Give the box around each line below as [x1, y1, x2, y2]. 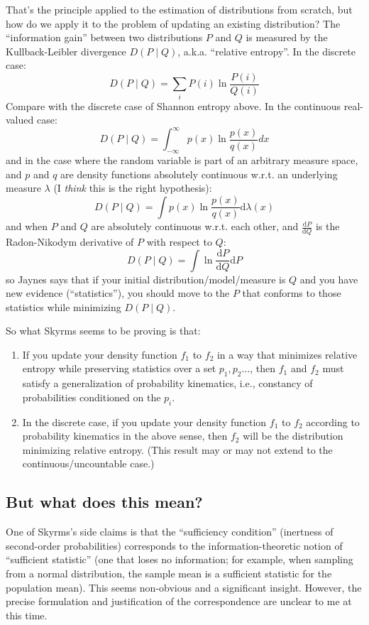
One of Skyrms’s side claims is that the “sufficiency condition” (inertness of [6, 524, 334, 539]
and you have [299, 271, 358, 286]
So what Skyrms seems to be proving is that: [6, 323, 201, 338]
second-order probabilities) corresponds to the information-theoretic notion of [6, 538, 343, 553]
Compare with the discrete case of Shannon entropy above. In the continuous [6, 98, 341, 113]
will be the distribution [243, 428, 343, 443]
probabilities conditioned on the [22, 389, 161, 404]
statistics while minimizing [6, 299, 121, 314]
